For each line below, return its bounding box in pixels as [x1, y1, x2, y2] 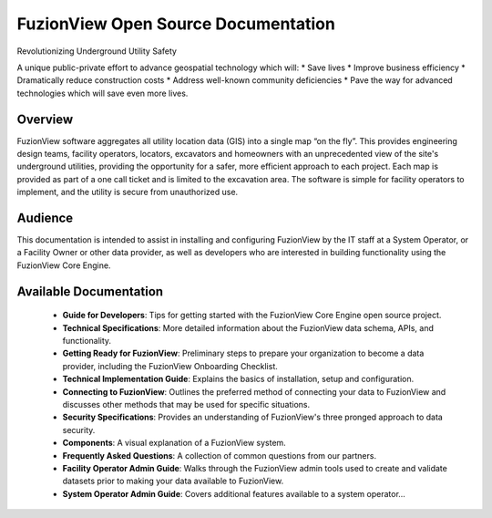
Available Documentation [16, 284, 164, 299]
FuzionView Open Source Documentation [16, 14, 336, 34]
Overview [16, 111, 74, 127]
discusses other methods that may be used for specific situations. [62, 399, 311, 410]
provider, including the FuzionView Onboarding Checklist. [62, 360, 278, 371]
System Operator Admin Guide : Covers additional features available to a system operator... [62, 488, 405, 499]
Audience [16, 211, 74, 225]
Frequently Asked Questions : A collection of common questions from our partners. [62, 450, 377, 461]
